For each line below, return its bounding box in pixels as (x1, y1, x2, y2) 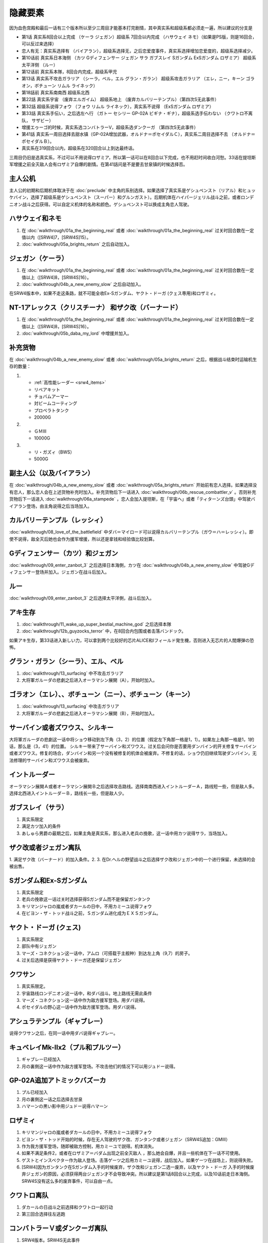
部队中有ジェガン (21, 943, 57, 949)
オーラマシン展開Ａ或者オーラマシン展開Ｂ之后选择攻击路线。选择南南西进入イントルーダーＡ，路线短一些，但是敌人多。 (9, 783, 257, 789)
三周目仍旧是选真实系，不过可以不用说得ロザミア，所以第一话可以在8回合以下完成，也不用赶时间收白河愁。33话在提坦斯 (9, 154, 256, 160)
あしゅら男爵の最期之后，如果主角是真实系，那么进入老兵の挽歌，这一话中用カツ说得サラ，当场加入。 (21, 830, 230, 836)
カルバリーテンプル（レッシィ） (9, 516, 107, 525)
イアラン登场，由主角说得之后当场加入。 (9, 503, 92, 509)
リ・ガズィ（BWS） (34, 449, 74, 455)
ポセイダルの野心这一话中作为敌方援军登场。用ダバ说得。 (21, 1004, 139, 1010)
